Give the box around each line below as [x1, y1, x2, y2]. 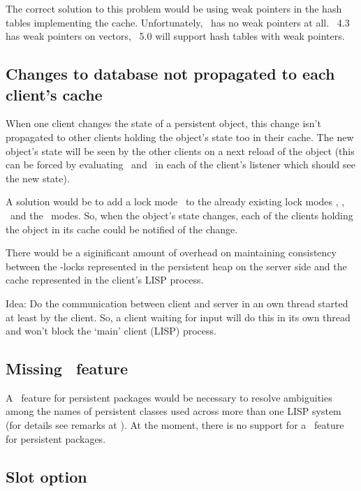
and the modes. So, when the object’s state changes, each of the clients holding [10, 207, 353, 222]
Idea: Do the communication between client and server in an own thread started [6, 295, 348, 310]
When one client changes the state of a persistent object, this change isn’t [6, 116, 321, 131]
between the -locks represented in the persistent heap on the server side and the [6, 258, 347, 273]
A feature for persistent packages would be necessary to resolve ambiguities [6, 390, 332, 404]
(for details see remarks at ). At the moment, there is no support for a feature [6, 418, 344, 432]
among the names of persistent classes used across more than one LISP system [6, 404, 341, 418]
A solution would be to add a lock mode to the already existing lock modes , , [6, 194, 345, 209]
